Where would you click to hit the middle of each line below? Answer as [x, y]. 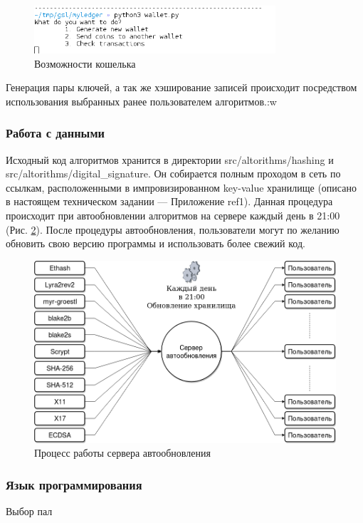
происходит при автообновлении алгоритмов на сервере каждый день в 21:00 [173, 215]
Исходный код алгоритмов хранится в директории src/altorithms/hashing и [170, 159]
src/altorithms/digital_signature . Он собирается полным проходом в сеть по [173, 174]
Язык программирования [74, 484]
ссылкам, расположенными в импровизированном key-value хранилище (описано [181, 187]
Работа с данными [55, 133]
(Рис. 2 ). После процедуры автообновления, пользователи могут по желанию [173, 229]
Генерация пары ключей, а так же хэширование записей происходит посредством [181, 87]
